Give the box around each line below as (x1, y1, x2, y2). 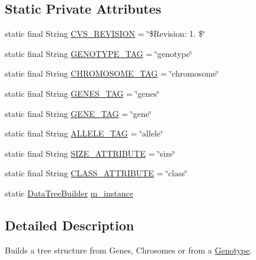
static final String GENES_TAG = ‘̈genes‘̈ (5, 87, 159, 99)
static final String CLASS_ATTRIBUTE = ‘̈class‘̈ (5, 167, 187, 179)
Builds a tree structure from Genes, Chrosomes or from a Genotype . (5, 243, 252, 256)
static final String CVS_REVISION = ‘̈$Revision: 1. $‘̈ (5, 27, 205, 40)
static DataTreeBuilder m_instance (5, 186, 133, 199)
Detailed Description (5, 215, 135, 234)
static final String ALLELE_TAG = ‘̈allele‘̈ (5, 127, 163, 139)
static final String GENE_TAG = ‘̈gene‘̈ (5, 107, 152, 119)
